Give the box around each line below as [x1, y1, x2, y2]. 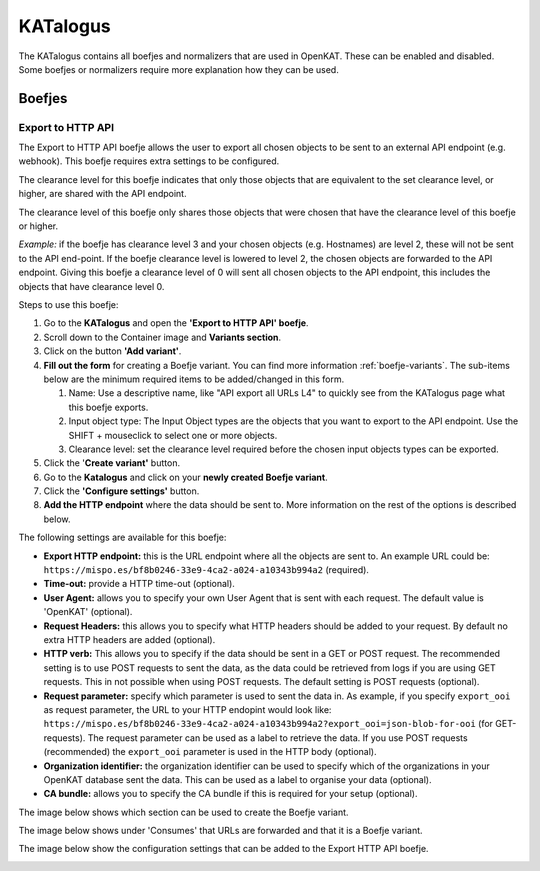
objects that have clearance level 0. [18, 280, 165, 292]
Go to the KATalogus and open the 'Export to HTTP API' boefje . [43, 317, 309, 329]
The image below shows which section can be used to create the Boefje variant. [18, 806, 349, 818]
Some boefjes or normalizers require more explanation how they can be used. [18, 63, 339, 75]
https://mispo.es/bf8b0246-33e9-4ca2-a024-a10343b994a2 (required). [43, 564, 370, 576]
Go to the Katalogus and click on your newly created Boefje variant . [43, 471, 329, 483]
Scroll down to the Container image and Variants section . [43, 331, 282, 343]
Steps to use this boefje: [18, 299, 119, 310]
